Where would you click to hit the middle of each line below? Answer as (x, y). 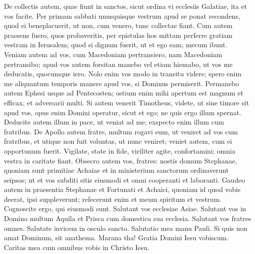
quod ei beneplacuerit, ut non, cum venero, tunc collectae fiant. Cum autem (118, 25)
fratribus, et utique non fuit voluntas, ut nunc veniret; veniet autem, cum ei (118, 141)
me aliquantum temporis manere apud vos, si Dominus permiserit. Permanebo (122, 83)
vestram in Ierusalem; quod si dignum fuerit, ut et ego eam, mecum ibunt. (116, 45)
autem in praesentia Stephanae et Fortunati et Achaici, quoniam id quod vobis (122, 189)
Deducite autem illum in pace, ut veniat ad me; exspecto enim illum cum (114, 122)
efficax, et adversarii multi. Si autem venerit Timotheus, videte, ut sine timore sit (127, 102)
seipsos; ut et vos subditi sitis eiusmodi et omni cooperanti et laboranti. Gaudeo (125, 179)
